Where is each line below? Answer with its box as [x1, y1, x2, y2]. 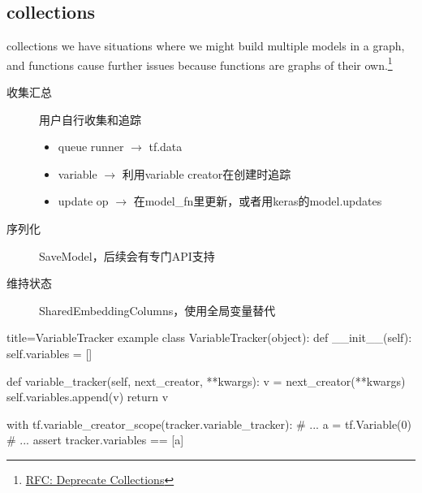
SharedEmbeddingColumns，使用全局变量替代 [39, 301, 276, 318]
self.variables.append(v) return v [6, 388, 169, 405]
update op [58, 192, 109, 210]
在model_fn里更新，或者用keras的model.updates [133, 192, 382, 210]
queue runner [58, 138, 124, 155]
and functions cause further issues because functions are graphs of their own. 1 [6, 54, 393, 73]
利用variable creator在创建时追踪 [122, 165, 291, 182]
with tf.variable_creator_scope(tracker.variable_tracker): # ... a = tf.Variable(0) [6, 415, 412, 432]
